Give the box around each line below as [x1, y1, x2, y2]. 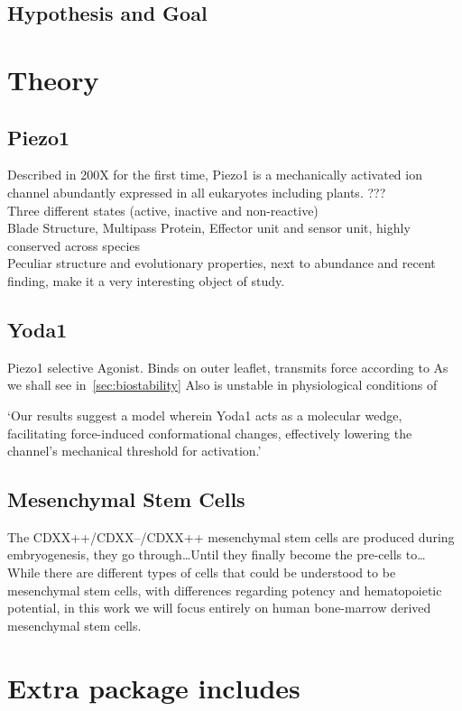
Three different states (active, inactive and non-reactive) [7, 200, 319, 219]
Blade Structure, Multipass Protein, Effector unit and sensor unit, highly [7, 218, 411, 237]
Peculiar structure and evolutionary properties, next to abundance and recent [7, 254, 436, 272]
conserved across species [7, 235, 141, 254]
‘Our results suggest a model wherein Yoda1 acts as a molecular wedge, [7, 405, 402, 424]
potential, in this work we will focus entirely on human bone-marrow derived [7, 598, 431, 617]
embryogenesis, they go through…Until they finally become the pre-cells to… [7, 545, 426, 564]
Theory [7, 60, 99, 97]
